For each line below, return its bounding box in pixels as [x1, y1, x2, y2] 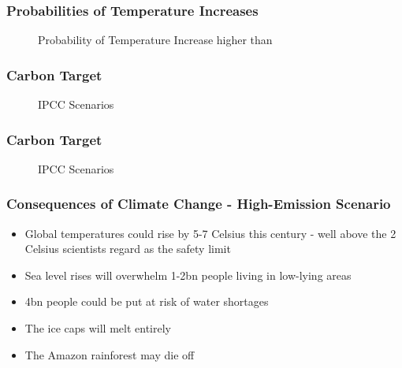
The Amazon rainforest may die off [24, 346, 195, 362]
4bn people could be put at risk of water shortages [24, 293, 269, 310]
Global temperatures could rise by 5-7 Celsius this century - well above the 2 [24, 225, 396, 241]
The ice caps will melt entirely [24, 320, 171, 336]
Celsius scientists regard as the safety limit [24, 240, 231, 257]
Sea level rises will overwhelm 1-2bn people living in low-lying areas [24, 266, 352, 283]
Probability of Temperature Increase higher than [38, 32, 273, 48]
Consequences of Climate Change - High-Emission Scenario [6, 194, 391, 214]
